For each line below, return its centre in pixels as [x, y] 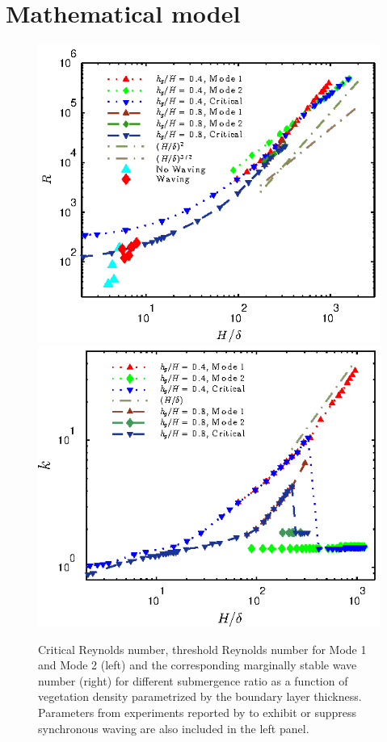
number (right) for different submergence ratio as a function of [193, 680]
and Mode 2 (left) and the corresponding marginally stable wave [198, 665]
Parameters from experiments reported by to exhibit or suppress [198, 712]
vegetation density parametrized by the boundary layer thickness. [200, 696]
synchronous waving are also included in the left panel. [174, 728]
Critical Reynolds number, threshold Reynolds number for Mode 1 [202, 649]
